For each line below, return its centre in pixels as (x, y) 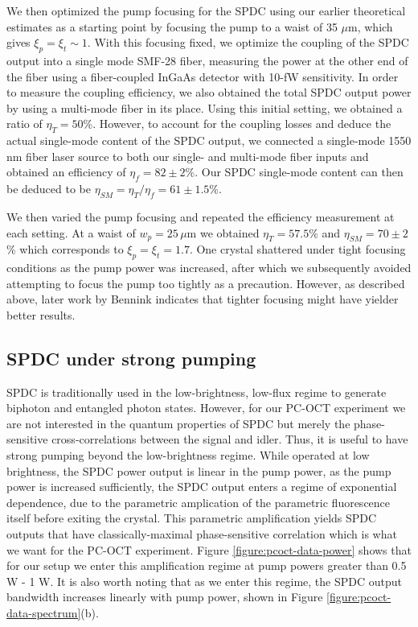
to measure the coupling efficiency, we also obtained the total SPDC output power (209, 92)
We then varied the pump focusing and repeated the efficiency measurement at (201, 216)
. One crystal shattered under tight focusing (297, 249)
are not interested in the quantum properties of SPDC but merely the (178, 423)
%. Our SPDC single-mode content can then (294, 172)
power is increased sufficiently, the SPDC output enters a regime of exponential (202, 487)
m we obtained (223, 232)
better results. (41, 314)
